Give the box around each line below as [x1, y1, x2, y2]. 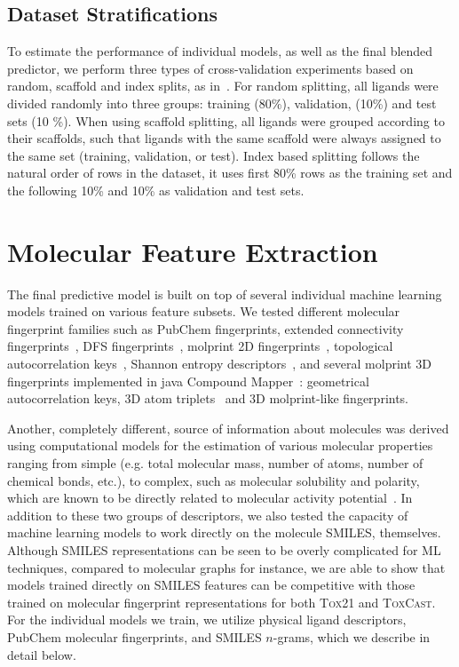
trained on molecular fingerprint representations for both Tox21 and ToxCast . [7, 592, 436, 611]
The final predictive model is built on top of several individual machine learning [7, 284, 442, 303]
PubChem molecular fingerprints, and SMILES [7, 627, 262, 646]
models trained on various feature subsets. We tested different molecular [7, 302, 400, 321]
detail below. [7, 645, 76, 663]
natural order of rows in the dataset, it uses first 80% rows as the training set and [7, 163, 453, 182]
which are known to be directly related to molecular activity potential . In [7, 488, 413, 507]
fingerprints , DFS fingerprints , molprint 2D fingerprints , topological [7, 337, 393, 355]
